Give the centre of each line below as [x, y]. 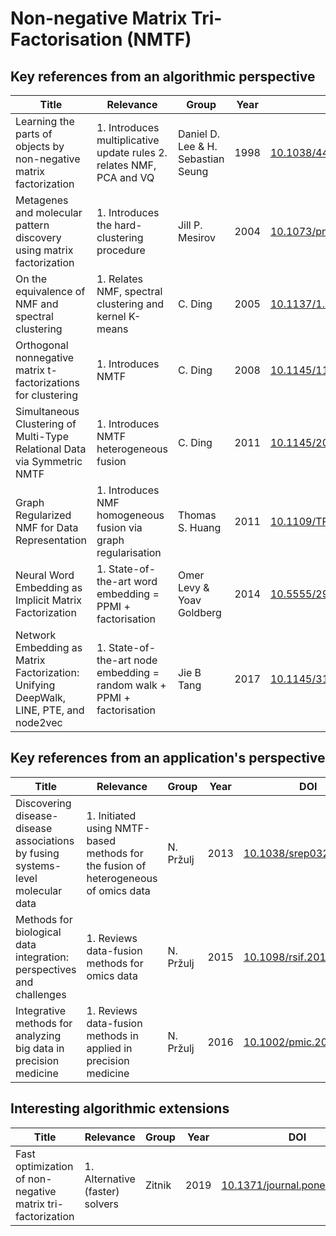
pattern [32, 225]
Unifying [35, 685]
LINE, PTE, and [50, 710]
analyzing [38, 1035]
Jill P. [190, 225]
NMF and [37, 304]
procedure [121, 250]
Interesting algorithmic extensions [120, 1108]
